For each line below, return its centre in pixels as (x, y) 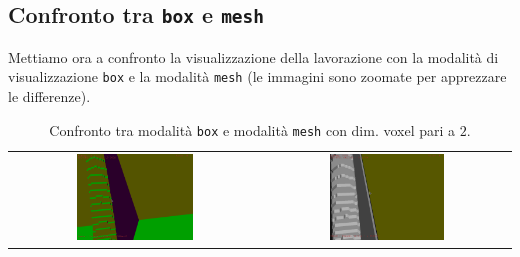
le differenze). (49, 96)
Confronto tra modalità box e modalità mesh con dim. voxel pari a (252, 129)
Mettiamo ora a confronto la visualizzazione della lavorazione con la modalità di (253, 56)
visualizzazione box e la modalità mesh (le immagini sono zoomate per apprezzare (257, 76)
